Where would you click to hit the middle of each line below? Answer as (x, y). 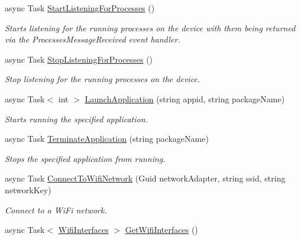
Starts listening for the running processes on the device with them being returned (150, 27)
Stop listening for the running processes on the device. (103, 79)
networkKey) (28, 189)
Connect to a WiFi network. (56, 210)
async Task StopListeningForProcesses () (79, 59)
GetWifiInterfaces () (161, 230)
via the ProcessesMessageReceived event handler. (93, 39)
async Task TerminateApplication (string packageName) (107, 139)
